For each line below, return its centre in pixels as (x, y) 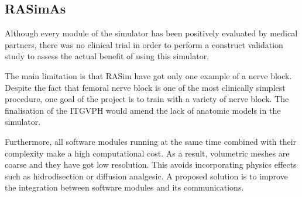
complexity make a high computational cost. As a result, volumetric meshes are (147, 153)
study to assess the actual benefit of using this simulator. (107, 56)
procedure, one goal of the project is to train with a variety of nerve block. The (147, 99)
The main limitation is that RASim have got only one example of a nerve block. (148, 75)
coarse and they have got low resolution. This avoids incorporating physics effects (151, 164)
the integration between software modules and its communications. (124, 187)
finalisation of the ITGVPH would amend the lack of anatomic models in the (143, 110)
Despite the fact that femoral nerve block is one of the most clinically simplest (145, 87)
